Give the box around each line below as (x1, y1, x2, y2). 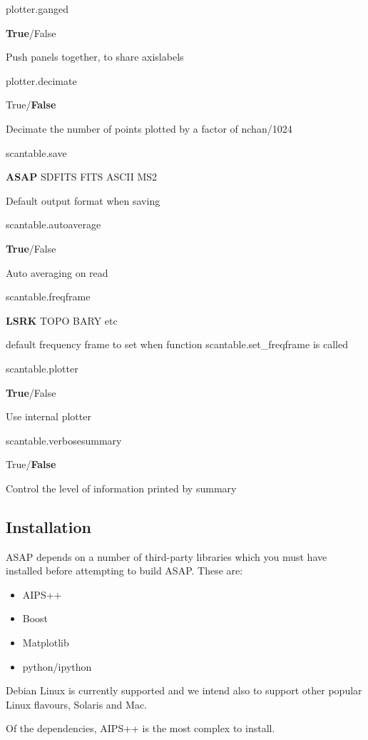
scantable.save (6, 145, 67, 160)
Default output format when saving (6, 193, 160, 208)
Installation (6, 515, 91, 537)
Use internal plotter (6, 409, 91, 424)
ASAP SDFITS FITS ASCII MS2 (6, 169, 158, 184)
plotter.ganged (6, 1, 68, 16)
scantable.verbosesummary (6, 432, 122, 447)
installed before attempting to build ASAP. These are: (6, 563, 243, 578)
